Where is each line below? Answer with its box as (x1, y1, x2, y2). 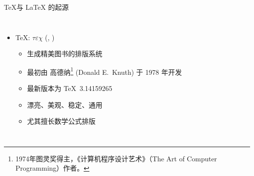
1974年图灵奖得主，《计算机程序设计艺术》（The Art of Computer (15, 153, 217, 163)
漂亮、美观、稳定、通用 (27, 99, 103, 110)
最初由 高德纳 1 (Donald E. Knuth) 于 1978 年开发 (27, 65, 182, 77)
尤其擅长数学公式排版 (27, 116, 96, 126)
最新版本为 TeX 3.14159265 (27, 83, 112, 93)
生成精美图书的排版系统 (27, 48, 103, 59)
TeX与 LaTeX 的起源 (4, 2, 69, 12)
